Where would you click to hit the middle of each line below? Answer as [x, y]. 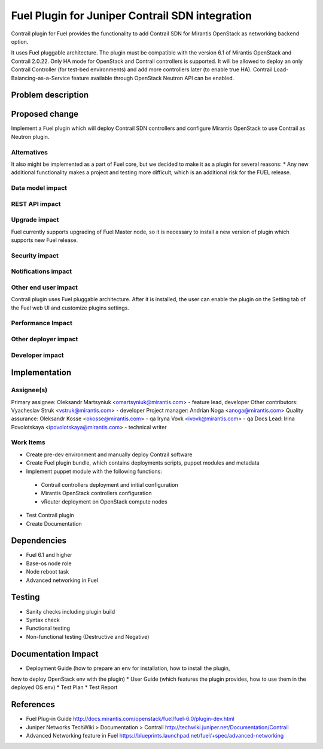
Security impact [35, 256]
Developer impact [37, 355]
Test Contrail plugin [50, 515]
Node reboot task [48, 572]
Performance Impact [42, 323]
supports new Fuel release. [44, 240]
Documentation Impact [55, 654]
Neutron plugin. [30, 137]
